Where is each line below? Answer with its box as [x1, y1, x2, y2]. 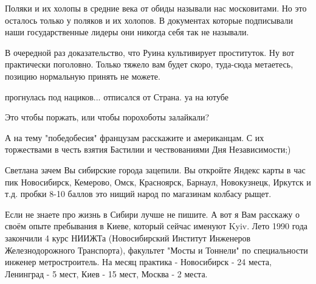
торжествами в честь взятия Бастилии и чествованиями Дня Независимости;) [5, 143, 291, 156]
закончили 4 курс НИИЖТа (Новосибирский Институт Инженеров [5, 231, 251, 244]
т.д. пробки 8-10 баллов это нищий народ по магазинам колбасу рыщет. [5, 187, 272, 200]
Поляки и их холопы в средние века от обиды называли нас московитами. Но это [5, 2, 307, 14]
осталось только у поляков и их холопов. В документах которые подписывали [5, 13, 294, 26]
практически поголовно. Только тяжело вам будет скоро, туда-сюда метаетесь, [5, 58, 294, 71]
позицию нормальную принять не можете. [5, 69, 160, 82]
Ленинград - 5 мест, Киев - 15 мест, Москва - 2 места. [5, 267, 208, 280]
